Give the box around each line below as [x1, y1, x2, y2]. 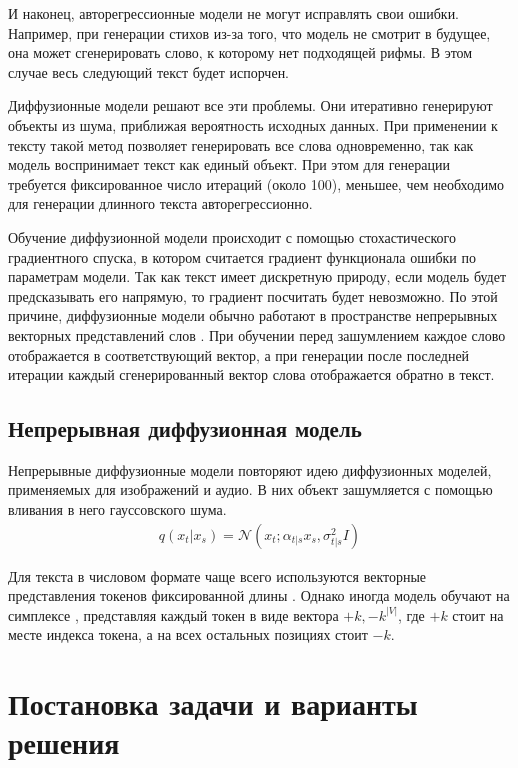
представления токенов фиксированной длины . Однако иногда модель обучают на [8, 585, 510, 606]
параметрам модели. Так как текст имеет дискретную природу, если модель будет [8, 266, 507, 287]
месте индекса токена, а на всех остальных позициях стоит [8, 624, 368, 645]
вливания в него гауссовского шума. [8, 499, 227, 520]
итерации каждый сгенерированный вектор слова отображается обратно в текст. [8, 364, 495, 385]
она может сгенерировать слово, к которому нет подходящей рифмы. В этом [8, 42, 473, 63]
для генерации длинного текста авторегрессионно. [8, 193, 313, 214]
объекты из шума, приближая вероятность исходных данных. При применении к [8, 114, 498, 135]
